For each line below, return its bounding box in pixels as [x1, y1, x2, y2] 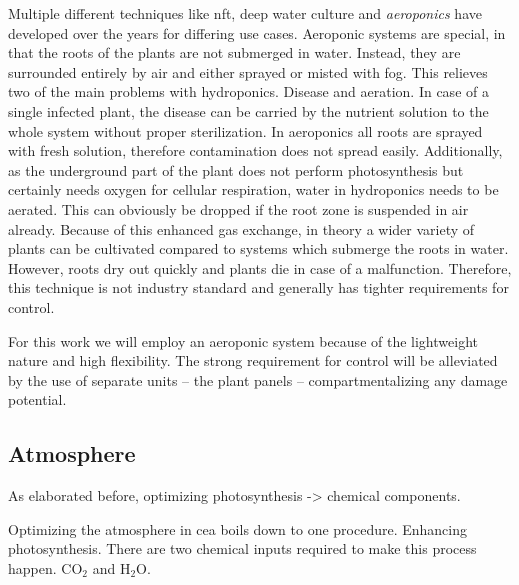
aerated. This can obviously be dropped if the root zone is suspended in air [8, 198, 469, 219]
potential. [8, 389, 67, 410]
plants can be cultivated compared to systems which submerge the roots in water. [8, 238, 509, 259]
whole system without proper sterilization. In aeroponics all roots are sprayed [8, 120, 483, 141]
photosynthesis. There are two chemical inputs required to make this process [8, 538, 477, 559]
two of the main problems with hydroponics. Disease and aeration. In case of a [8, 81, 489, 102]
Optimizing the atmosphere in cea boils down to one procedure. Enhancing [8, 518, 467, 539]
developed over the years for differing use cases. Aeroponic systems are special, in [8, 22, 506, 43]
